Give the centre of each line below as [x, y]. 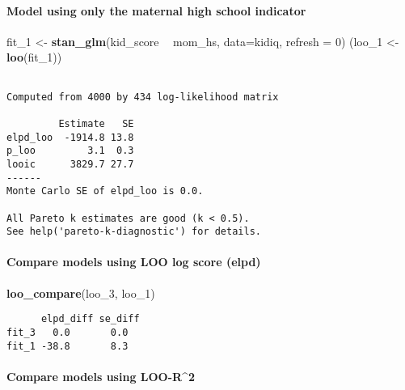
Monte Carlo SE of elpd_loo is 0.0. [105, 191]
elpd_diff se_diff [90, 319]
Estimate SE [96, 123]
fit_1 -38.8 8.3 [67, 346]
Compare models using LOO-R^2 [101, 376]
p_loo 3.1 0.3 [70, 151]
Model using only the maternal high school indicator [156, 10]
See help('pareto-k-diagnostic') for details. [134, 232]
